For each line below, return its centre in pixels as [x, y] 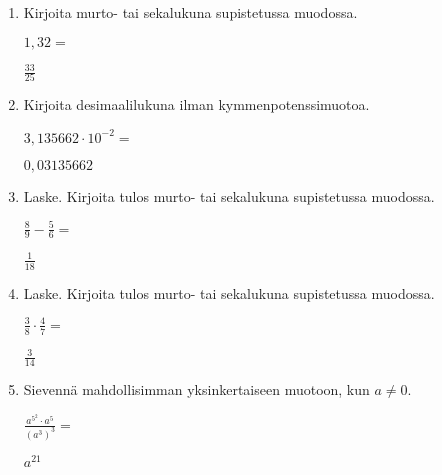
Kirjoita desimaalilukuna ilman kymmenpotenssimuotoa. [196, 104]
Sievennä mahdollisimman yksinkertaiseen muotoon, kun [196, 389]
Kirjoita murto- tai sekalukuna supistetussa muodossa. [190, 12]
